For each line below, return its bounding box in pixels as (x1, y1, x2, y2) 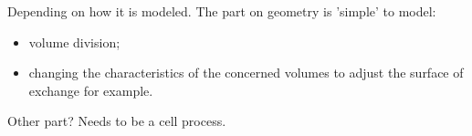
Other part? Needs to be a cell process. (7, 111, 226, 131)
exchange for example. (28, 80, 153, 99)
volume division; (28, 32, 121, 51)
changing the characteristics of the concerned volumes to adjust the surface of (28, 63, 464, 82)
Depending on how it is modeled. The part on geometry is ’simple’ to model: (7, 2, 436, 20)
